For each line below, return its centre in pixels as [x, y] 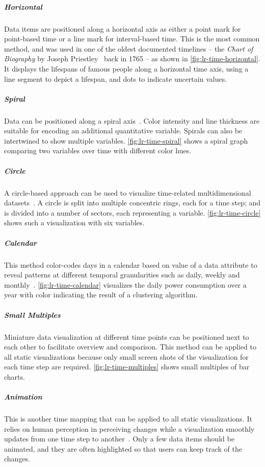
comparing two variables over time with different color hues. [98, 150]
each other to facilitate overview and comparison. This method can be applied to [130, 347]
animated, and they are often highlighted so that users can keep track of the [123, 448]
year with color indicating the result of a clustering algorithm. [101, 295]
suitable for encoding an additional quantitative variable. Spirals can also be [123, 131]
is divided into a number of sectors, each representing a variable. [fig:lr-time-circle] [132, 212]
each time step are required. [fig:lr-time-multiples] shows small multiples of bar [127, 367]
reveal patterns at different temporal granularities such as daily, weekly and [122, 275]
